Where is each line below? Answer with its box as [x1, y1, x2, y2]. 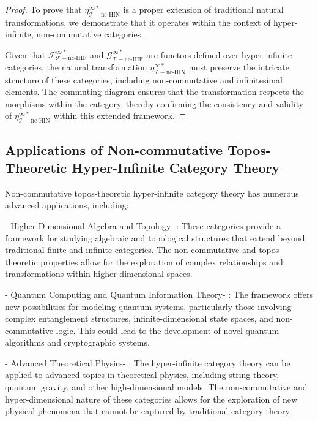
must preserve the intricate [188, 60, 289, 73]
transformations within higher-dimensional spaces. [5, 267, 193, 280]
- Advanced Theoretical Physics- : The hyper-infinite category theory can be [5, 356, 290, 369]
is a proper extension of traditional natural [123, 3, 284, 15]
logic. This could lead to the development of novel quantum [56, 324, 279, 336]
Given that [5, 48, 46, 61]
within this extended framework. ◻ [53, 109, 187, 122]
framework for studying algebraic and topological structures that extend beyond [5, 231, 305, 244]
